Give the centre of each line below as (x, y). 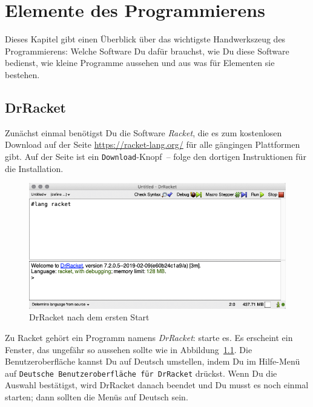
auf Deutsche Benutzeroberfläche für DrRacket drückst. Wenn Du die (141, 373)
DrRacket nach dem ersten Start (89, 317)
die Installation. (34, 168)
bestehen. (22, 74)
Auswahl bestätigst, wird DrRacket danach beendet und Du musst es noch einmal (157, 385)
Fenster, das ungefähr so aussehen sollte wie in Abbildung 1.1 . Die (129, 349)
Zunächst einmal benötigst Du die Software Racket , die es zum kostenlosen (143, 132)
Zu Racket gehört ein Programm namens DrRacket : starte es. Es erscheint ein (149, 337)
